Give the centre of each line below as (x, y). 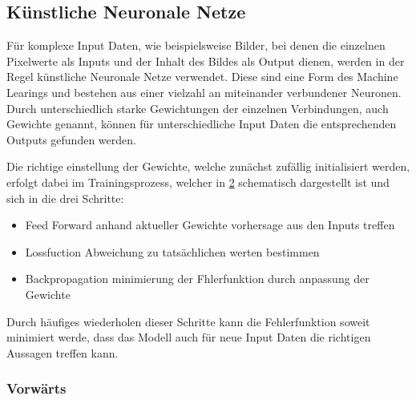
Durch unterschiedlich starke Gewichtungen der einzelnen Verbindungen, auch (198, 108)
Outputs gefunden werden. (71, 139)
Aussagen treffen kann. (63, 352)
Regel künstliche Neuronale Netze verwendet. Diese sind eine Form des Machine (202, 77)
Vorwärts (36, 388)
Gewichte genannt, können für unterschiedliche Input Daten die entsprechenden (202, 124)
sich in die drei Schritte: (65, 198)
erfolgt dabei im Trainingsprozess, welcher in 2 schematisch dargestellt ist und (198, 182)
